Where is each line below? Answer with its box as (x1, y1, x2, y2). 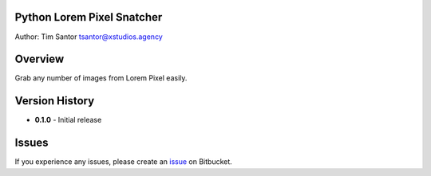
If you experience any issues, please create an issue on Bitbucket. (14, 157, 233, 166)
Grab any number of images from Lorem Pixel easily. (14, 73, 188, 83)
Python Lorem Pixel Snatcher (14, 10, 163, 24)
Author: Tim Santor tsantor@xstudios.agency (14, 32, 163, 41)
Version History (14, 94, 95, 108)
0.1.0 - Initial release (34, 115, 102, 125)
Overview (14, 53, 65, 66)
